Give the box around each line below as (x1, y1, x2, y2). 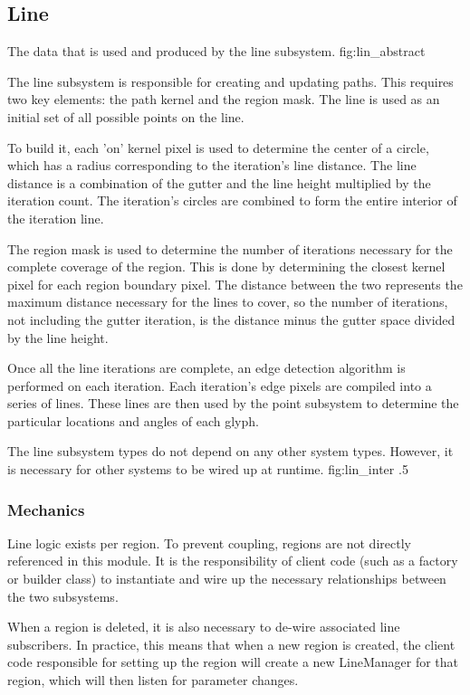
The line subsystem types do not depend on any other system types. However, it (7, 442, 454, 461)
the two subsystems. (7, 586, 119, 605)
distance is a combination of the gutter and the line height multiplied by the (7, 173, 431, 192)
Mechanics (7, 498, 85, 520)
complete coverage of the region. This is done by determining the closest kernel (7, 257, 446, 276)
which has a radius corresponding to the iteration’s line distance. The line (7, 156, 417, 175)
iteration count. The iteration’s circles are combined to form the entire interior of (7, 191, 457, 210)
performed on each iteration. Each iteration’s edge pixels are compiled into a (7, 376, 432, 395)
